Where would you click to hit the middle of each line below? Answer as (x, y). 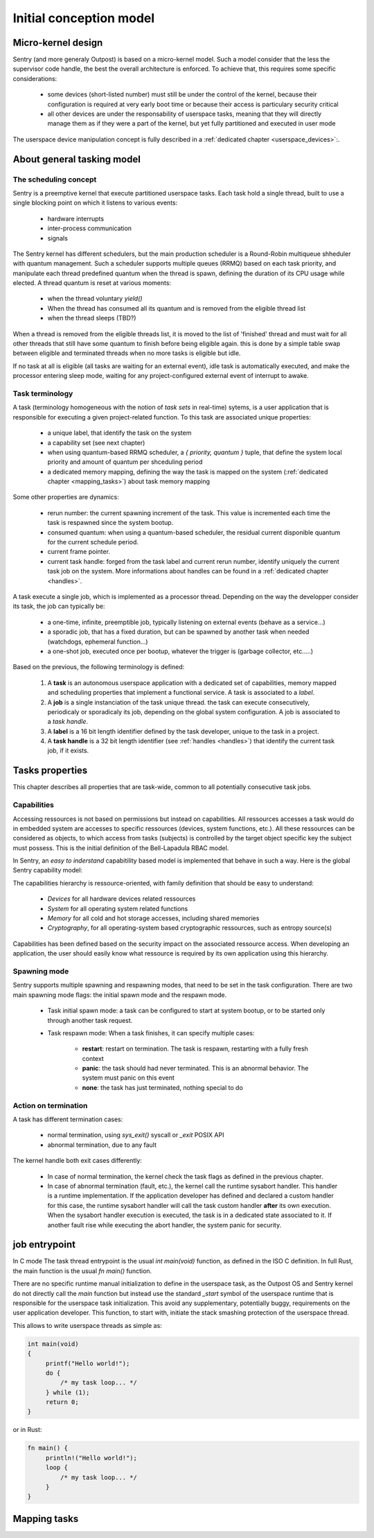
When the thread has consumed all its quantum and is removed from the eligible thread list (177, 308)
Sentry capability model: (48, 870)
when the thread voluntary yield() (95, 299)
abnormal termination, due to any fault (102, 1145)
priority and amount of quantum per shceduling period (125, 462)
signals (58, 238)
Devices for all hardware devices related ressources (122, 899)
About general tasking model (77, 159)
